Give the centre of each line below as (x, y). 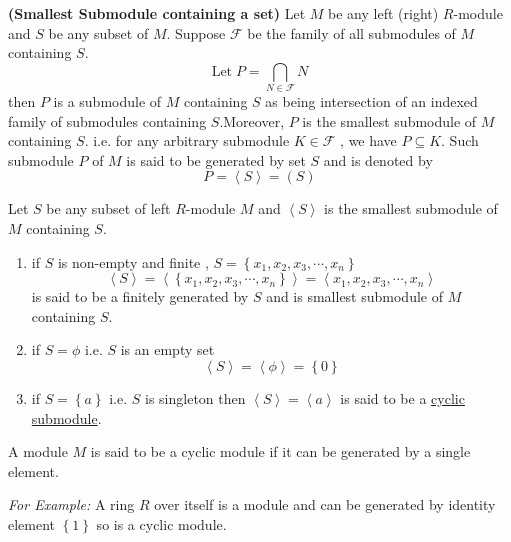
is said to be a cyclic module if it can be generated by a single (280, 451)
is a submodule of (107, 101)
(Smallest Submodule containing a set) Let (157, 13)
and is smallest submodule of (354, 296)
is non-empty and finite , (133, 261)
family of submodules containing (107, 120)
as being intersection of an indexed (371, 101)
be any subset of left (108, 208)
